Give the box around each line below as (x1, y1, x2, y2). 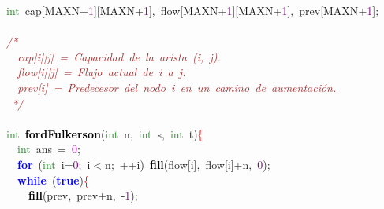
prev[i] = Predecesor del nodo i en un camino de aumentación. (17, 79, 337, 95)
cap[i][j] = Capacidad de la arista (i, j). (17, 48, 221, 64)
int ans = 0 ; (17, 141, 80, 157)
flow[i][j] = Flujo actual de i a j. (17, 64, 186, 80)
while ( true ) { (17, 171, 90, 188)
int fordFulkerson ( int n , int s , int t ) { (6, 125, 203, 141)
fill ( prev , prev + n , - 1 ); (28, 187, 138, 203)
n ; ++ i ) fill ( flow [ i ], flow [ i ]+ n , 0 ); (105, 156, 270, 172)
